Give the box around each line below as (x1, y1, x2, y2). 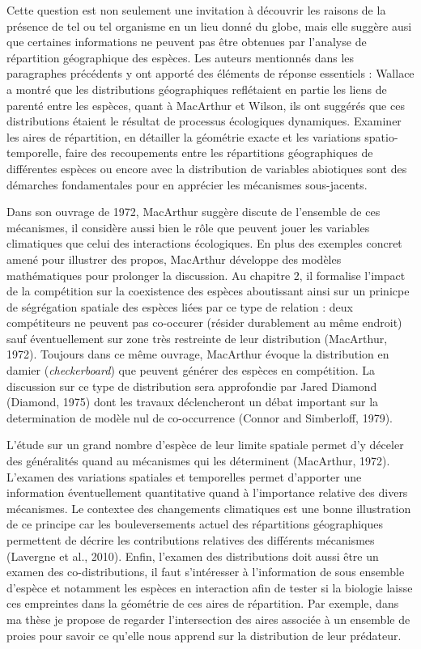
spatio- (364, 128, 398, 145)
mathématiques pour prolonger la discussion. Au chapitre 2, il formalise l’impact (6, 266, 406, 283)
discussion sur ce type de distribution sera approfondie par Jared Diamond (6, 377, 377, 394)
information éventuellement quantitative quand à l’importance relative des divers (6, 484, 408, 501)
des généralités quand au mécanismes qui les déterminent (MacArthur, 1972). (6, 452, 390, 469)
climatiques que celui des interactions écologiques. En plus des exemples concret (6, 235, 402, 252)
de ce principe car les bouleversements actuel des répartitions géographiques (6, 515, 383, 532)
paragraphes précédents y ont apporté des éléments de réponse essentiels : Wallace (6, 65, 415, 82)
